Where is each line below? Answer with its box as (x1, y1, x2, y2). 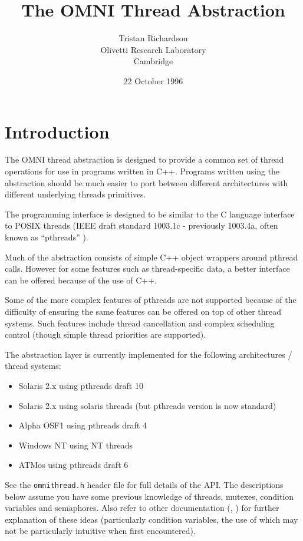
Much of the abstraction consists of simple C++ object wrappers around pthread (5, 250, 298, 263)
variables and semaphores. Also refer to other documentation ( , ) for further (5, 502, 279, 514)
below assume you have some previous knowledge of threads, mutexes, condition (5, 490, 294, 502)
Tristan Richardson (118, 32, 188, 44)
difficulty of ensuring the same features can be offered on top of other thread (5, 305, 282, 317)
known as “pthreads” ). (5, 231, 88, 243)
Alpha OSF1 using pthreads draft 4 (18, 419, 147, 431)
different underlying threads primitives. (5, 188, 146, 200)
